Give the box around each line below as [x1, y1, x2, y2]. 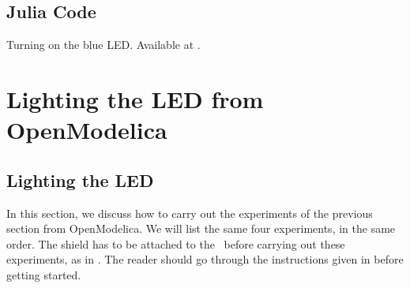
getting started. [6, 266, 81, 282]
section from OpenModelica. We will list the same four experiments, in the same [6, 220, 396, 237]
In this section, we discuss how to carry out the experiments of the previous [6, 204, 373, 221]
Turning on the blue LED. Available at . [6, 36, 201, 53]
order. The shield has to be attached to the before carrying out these [6, 235, 345, 252]
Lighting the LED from [6, 82, 264, 114]
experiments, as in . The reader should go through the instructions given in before [6, 251, 404, 267]
